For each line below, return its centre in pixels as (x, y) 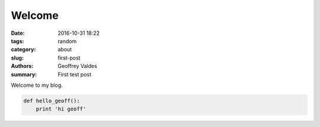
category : (23, 50)
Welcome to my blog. (37, 85)
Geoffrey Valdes (77, 66)
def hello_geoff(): (52, 101)
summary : (24, 74)
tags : (17, 41)
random (67, 41)
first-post (69, 58)
